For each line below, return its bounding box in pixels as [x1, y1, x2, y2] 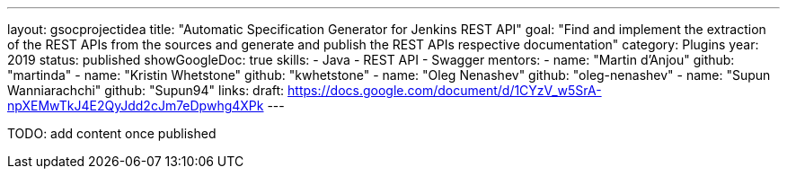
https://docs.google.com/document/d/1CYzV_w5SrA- [287, 83, 602, 98]
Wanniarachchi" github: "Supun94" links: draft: [7, 83, 285, 98]
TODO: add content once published [7, 126, 217, 141]
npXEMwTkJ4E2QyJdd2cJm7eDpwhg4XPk [7, 98, 264, 113]
